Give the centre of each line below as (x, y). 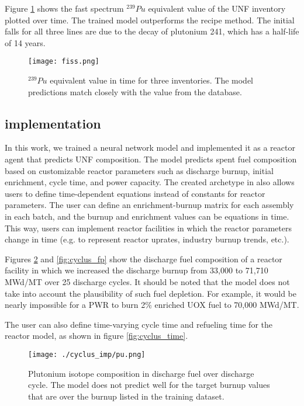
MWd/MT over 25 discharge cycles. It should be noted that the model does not (147, 281)
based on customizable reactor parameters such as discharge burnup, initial (139, 170)
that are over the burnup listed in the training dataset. (126, 396)
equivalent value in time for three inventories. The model (152, 80)
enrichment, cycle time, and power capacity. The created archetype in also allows (150, 182)
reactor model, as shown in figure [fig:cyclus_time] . (96, 336)
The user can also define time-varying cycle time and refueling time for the (139, 324)
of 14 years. (25, 42)
